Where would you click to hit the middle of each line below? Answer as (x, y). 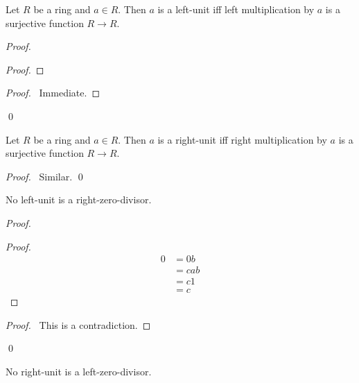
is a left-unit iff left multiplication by (236, 9)
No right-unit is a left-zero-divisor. (79, 372)
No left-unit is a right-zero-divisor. (79, 199)
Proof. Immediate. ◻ (53, 93)
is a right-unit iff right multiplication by (242, 139)
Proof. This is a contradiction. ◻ (78, 324)
